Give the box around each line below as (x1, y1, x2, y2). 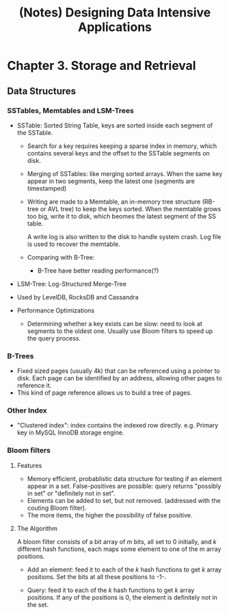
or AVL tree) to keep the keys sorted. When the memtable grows (40, 204, 221, 213)
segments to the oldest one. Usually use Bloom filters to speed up (27, 327, 213, 335)
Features (16, 461, 42, 469)
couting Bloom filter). (27, 504, 87, 512)
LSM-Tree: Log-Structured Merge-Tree (16, 280, 126, 288)
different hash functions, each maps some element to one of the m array (16, 545, 221, 553)
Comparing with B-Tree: (27, 253, 95, 261)
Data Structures (7, 85, 77, 97)
